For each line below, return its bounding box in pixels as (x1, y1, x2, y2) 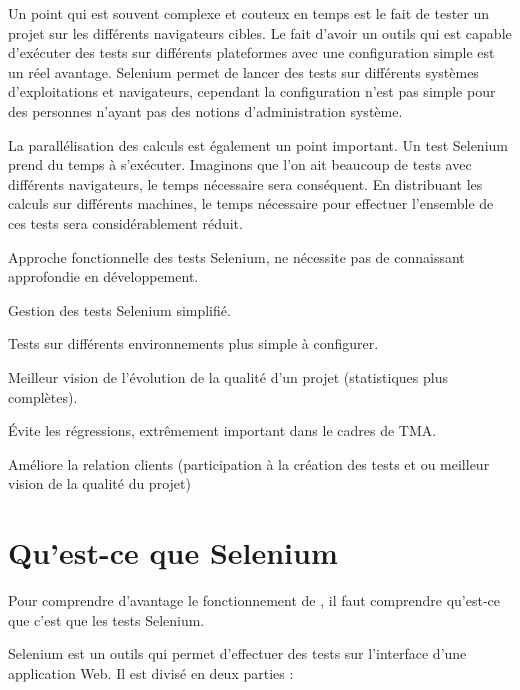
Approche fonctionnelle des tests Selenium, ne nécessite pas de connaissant (8, 246, 465, 267)
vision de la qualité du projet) (8, 473, 191, 494)
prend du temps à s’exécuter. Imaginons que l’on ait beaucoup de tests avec (8, 154, 472, 175)
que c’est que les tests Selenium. (8, 609, 205, 630)
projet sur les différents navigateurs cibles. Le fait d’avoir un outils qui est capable (8, 22, 512, 43)
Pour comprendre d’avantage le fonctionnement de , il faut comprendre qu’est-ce (8, 590, 501, 610)
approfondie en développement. (8, 266, 199, 287)
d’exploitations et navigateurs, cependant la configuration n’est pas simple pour (8, 81, 496, 102)
